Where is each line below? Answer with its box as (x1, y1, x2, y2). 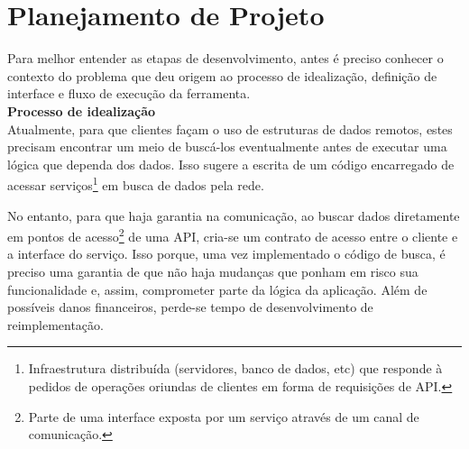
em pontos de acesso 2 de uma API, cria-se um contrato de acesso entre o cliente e (7, 224, 458, 245)
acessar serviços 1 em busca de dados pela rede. (7, 173, 264, 194)
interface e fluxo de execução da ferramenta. (7, 84, 251, 103)
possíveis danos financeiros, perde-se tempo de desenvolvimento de (7, 298, 373, 316)
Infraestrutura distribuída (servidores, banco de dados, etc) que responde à (28, 359, 443, 378)
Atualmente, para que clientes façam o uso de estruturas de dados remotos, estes (7, 119, 453, 138)
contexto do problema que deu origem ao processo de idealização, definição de (7, 66, 437, 85)
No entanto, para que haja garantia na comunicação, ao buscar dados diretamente (7, 206, 460, 224)
